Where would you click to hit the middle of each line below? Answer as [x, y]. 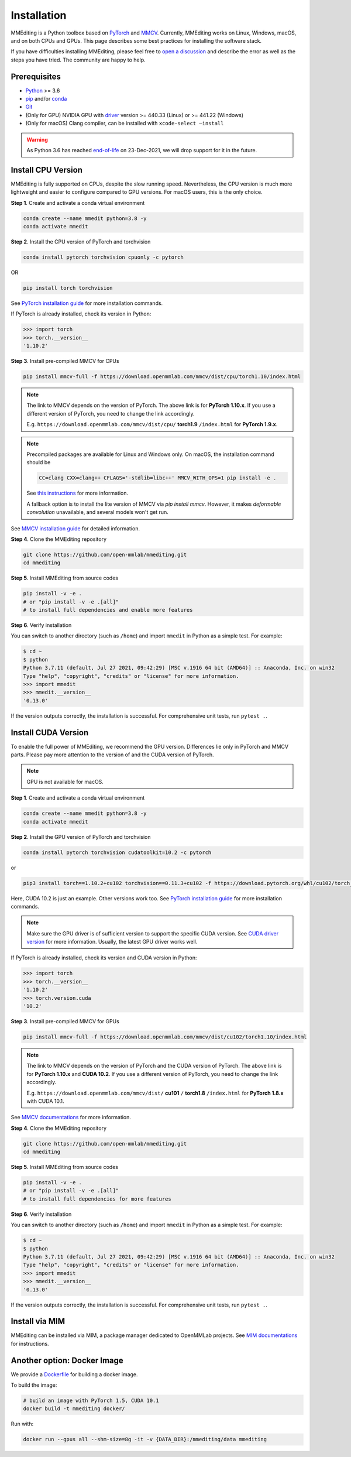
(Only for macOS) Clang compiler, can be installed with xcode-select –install [125, 124]
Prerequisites [36, 76]
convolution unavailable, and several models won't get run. [98, 512]
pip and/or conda [46, 99]
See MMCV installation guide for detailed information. [75, 528]
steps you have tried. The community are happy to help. [78, 60]
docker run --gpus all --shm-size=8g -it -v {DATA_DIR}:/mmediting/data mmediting [145, 1439]
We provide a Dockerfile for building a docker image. [74, 1374]
